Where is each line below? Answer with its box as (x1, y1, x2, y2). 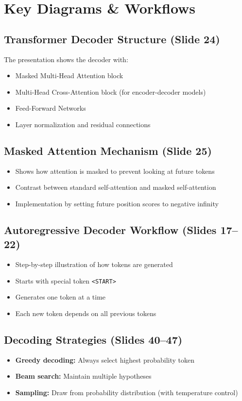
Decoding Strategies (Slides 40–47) (4, 332, 183, 347)
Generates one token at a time (15, 292, 106, 302)
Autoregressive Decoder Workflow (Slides (4, 222, 217, 237)
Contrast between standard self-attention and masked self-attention (15, 182, 216, 192)
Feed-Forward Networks (15, 103, 86, 113)
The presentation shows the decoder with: (4, 54, 128, 64)
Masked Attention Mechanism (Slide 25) (4, 143, 212, 158)
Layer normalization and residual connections (15, 119, 151, 129)
